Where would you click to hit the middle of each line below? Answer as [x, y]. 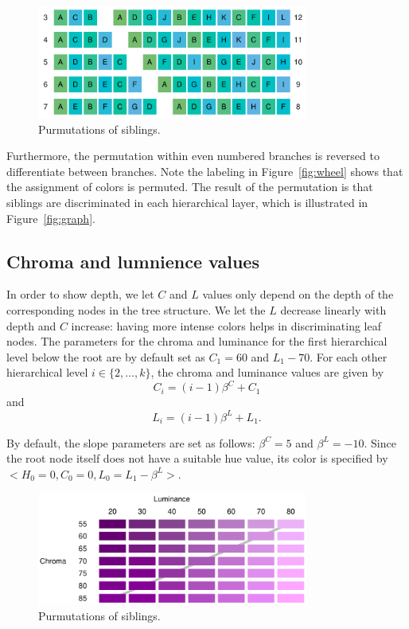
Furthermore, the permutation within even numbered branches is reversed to [193, 156]
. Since [380, 442]
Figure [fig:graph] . [51, 218]
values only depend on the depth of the [298, 294]
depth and [31, 325]
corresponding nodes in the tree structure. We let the [136, 309]
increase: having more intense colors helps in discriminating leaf [226, 325]
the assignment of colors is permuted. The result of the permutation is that [190, 187]
